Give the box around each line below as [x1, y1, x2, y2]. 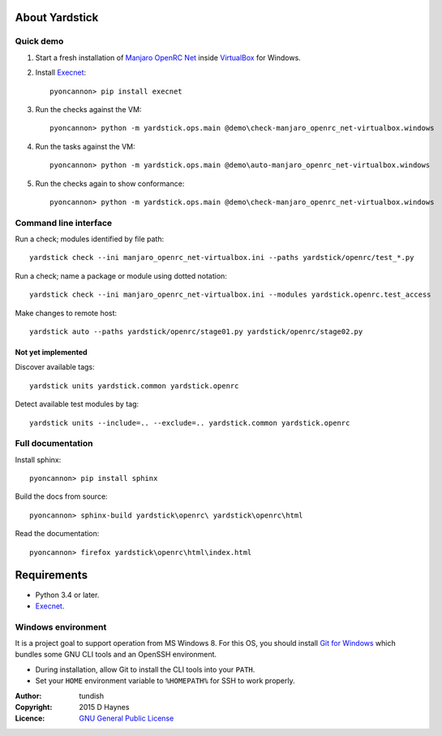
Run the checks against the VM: [35, 104, 142, 114]
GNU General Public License [79, 713, 174, 723]
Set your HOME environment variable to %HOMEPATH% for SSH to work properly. [35, 676, 295, 686]
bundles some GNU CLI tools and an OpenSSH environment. [15, 650, 217, 660]
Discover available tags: [15, 362, 95, 372]
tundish [79, 691, 105, 700]
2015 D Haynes [79, 703, 130, 712]
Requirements [15, 569, 88, 582]
